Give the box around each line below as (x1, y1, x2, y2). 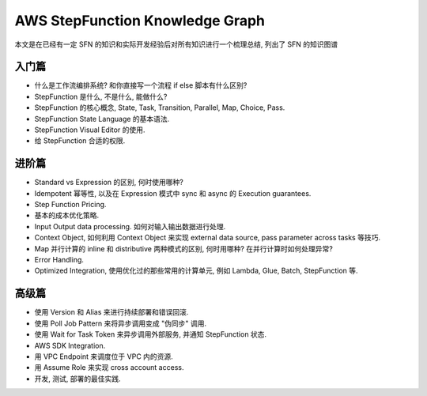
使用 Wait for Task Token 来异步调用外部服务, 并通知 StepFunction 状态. (34, 330, 267, 339)
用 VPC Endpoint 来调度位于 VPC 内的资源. (34, 352, 173, 361)
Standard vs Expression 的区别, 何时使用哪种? (34, 178, 183, 187)
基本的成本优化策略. (34, 210, 100, 221)
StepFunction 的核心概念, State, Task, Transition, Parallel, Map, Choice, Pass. (34, 103, 285, 112)
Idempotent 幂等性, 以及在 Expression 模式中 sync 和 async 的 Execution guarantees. (34, 188, 312, 198)
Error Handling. (34, 255, 85, 265)
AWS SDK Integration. (34, 341, 106, 350)
